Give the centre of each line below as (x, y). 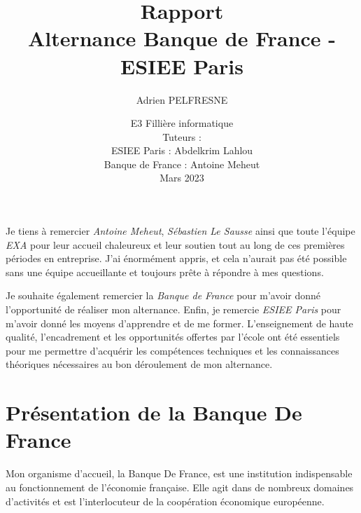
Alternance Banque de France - (182, 38)
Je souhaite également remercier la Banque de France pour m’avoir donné (163, 295)
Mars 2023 (182, 178)
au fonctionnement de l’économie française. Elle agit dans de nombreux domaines (180, 487)
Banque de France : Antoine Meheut (182, 164)
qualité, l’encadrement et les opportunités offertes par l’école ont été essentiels (173, 337)
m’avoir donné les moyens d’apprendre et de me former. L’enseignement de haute (179, 323)
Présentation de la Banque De (154, 412)
